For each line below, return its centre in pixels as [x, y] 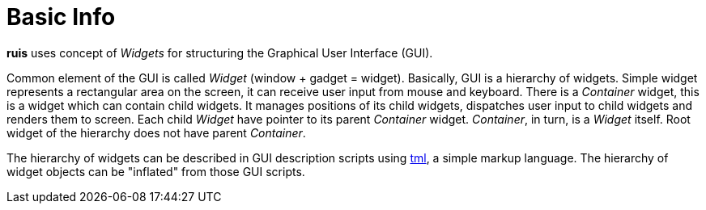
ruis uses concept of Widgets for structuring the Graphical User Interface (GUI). [220, 52]
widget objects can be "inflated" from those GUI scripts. [156, 171]
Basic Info [61, 17]
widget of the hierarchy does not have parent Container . [156, 132]
